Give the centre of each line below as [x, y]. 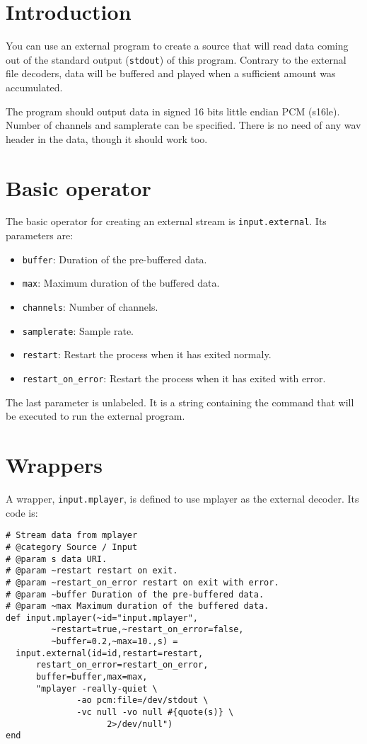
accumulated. [34, 87]
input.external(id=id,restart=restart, [110, 653]
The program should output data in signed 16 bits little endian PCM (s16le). [173, 111]
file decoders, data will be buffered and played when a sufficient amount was [171, 73]
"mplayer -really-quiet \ [97, 688]
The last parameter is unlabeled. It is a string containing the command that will [180, 402]
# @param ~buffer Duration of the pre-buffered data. [135, 594]
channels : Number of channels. [90, 307]
